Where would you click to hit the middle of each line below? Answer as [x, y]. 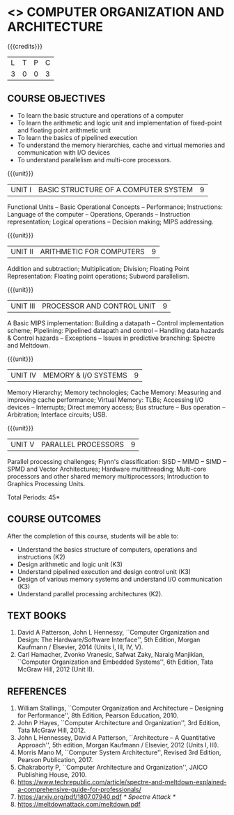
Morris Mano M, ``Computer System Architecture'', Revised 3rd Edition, [119, 752]
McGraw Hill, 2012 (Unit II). [56, 669]
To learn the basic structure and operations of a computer [100, 115]
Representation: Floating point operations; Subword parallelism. [98, 276]
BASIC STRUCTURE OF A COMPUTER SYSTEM [116, 189]
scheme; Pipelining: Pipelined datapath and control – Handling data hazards [116, 330]
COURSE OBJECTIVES [56, 99]
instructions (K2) [41, 557]
